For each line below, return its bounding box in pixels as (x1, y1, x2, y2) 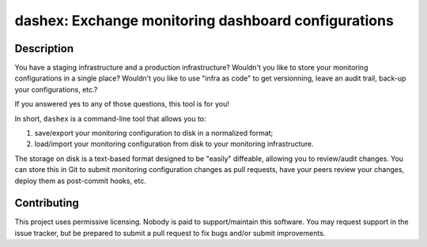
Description (14, 42, 74, 55)
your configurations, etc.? (14, 84, 98, 94)
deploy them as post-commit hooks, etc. (14, 176, 146, 185)
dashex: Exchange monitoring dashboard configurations (14, 12, 395, 29)
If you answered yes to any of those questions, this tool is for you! (14, 99, 229, 109)
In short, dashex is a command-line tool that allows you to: (14, 114, 206, 123)
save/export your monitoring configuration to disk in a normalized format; (34, 129, 274, 138)
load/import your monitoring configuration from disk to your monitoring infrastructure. (34, 139, 314, 149)
